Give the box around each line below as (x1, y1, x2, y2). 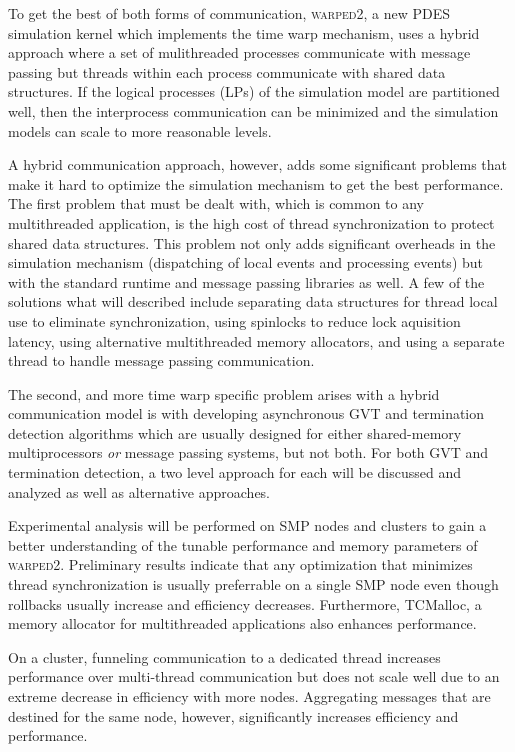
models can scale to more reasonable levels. (8, 120, 272, 141)
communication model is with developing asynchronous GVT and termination (8, 403, 485, 424)
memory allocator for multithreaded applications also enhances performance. (8, 613, 477, 634)
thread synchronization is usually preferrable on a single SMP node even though (8, 574, 499, 595)
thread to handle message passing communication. (8, 350, 315, 371)
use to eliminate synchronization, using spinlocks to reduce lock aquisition (8, 310, 461, 331)
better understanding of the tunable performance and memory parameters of (8, 534, 478, 555)
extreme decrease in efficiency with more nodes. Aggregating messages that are (8, 686, 491, 706)
